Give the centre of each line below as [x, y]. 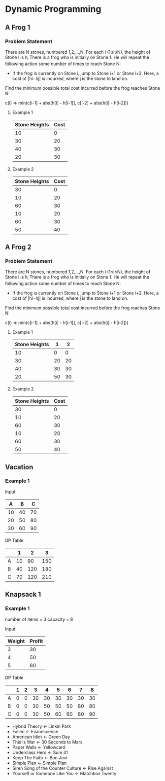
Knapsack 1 [23, 594]
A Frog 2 [18, 247]
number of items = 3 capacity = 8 [39, 619]
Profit [36, 641]
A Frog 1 [18, 27]
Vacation [19, 467]
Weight [16, 641]
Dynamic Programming [53, 9]
